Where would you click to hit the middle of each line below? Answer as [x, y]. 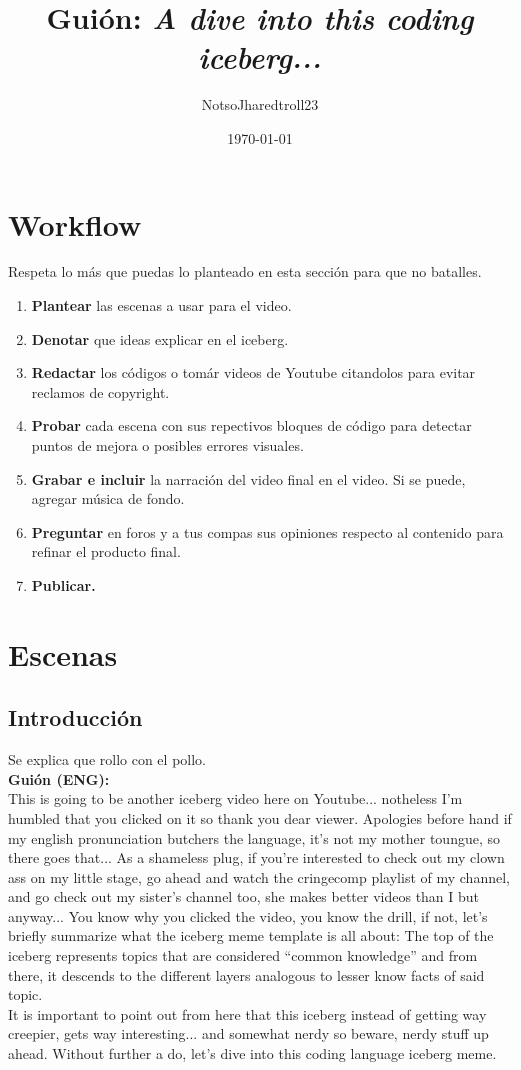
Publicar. [63, 584]
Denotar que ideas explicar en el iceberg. [160, 338]
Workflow [75, 223]
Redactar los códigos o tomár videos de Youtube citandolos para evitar [253, 372]
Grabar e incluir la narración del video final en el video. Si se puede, [248, 478]
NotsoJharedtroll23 [260, 104]
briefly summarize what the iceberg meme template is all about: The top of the [251, 935]
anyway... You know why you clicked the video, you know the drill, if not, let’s [248, 915]
